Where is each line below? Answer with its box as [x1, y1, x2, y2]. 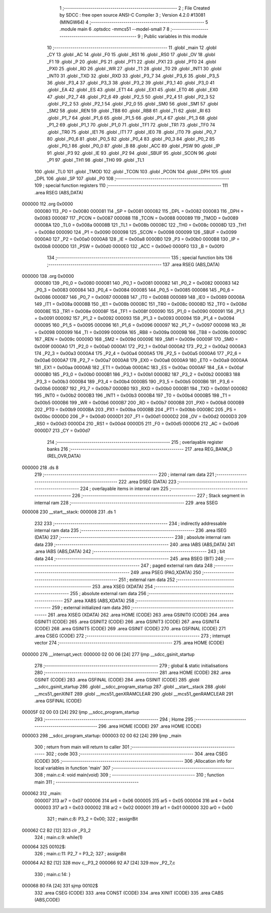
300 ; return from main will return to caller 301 [34, 744, 130, 750]
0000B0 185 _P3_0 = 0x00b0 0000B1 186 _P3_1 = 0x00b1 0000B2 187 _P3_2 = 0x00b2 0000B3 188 [34, 372, 240, 378]
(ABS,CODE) [34, 896, 60, 902]
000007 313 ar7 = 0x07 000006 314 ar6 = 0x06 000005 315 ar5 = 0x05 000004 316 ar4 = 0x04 [34, 797, 234, 804]
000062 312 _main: [22, 790, 62, 796]
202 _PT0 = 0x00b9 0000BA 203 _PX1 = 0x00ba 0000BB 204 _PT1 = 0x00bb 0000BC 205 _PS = [34, 407, 237, 413]
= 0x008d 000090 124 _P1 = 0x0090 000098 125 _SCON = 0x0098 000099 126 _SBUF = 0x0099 [34, 229, 237, 235]
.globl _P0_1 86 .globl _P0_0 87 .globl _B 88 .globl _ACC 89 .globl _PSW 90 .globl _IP [47, 143, 220, 149]
